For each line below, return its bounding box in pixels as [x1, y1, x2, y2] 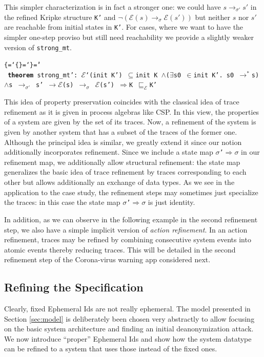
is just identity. [148, 197, 195, 207]
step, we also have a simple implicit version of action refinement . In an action [4, 224, 248, 235]
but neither [195, 11, 231, 22]
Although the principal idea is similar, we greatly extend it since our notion [4, 136, 242, 147]
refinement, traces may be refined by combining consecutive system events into [4, 234, 251, 245]
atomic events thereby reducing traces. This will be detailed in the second [4, 244, 236, 255]
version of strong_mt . [4, 41, 72, 52]
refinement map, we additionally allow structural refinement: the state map [4, 156, 240, 167]
